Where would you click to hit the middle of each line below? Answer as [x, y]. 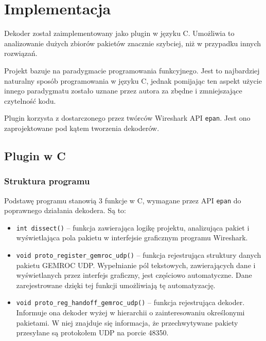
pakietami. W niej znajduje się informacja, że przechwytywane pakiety [127, 322]
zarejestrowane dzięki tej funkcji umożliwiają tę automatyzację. [116, 285]
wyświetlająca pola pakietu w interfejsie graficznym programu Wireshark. [132, 238]
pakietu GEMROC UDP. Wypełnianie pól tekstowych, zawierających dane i [136, 265]
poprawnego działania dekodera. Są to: [65, 210]
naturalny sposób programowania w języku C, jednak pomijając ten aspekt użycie [133, 80]
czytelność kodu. [30, 100]
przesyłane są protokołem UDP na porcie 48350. [92, 333]
